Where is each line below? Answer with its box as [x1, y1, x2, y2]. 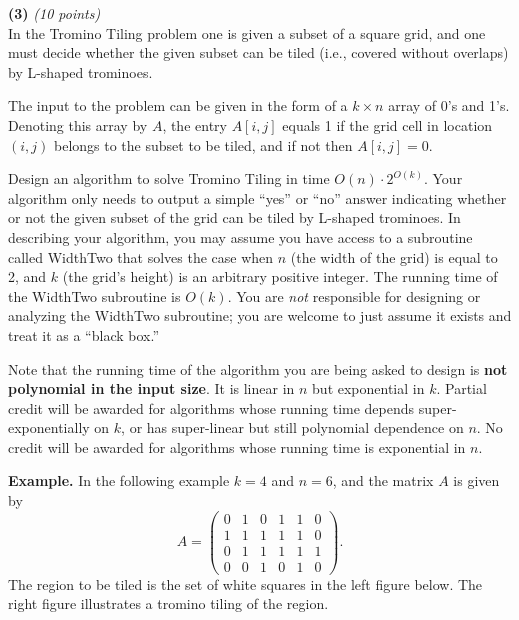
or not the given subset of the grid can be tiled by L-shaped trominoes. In [8, 207, 461, 228]
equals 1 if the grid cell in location [282, 114, 493, 135]
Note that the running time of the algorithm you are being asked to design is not [8, 358, 508, 379]
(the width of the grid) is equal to [290, 246, 498, 267]
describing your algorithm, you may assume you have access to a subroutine [8, 226, 473, 247]
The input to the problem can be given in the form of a [8, 95, 348, 116]
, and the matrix [332, 470, 434, 491]
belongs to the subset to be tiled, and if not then [53, 134, 353, 155]
